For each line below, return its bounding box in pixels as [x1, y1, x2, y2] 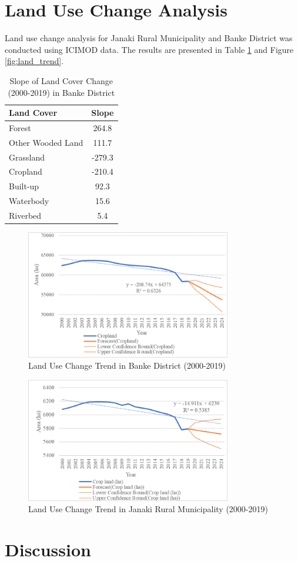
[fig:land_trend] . [5, 55, 64, 67]
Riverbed [9, 209, 42, 221]
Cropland [9, 165, 42, 178]
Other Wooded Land [9, 136, 83, 148]
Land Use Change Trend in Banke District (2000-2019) [28, 359, 226, 372]
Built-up [9, 180, 39, 192]
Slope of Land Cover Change [9, 74, 113, 86]
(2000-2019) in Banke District [8, 86, 115, 98]
